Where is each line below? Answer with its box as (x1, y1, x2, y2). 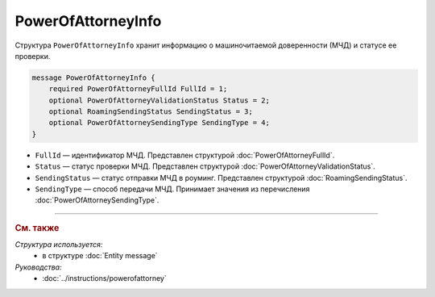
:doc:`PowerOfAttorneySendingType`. (35, 195, 159, 205)
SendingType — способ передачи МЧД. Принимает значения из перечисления (35, 184, 310, 194)
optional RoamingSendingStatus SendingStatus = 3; (48, 107, 253, 116)
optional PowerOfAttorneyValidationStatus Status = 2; (48, 95, 270, 105)
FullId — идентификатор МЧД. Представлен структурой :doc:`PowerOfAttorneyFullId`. (35, 150, 335, 160)
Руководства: (14, 262, 62, 272)
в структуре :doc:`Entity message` (42, 251, 158, 261)
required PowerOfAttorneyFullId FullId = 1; (48, 85, 228, 94)
